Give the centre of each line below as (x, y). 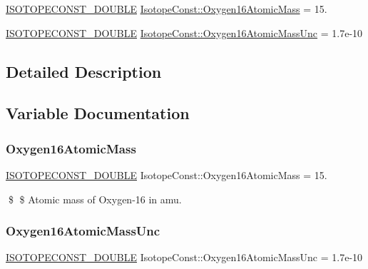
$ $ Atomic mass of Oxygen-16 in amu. (95, 199)
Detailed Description (84, 71)
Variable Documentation (98, 113)
